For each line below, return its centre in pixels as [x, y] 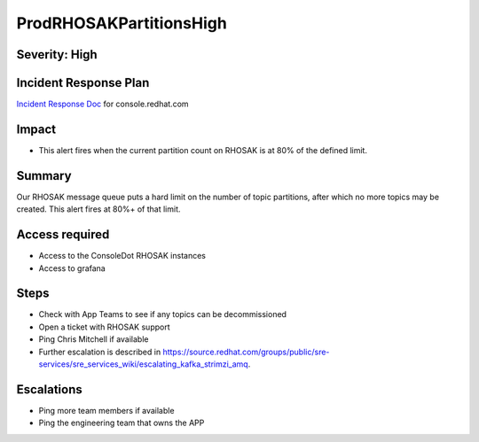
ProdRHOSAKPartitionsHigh [122, 23]
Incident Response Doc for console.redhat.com [103, 104]
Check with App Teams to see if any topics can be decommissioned [163, 314]
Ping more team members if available [106, 410]
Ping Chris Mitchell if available [94, 339]
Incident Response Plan [83, 83]
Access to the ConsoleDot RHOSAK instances [122, 256]
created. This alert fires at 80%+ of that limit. [98, 209]
